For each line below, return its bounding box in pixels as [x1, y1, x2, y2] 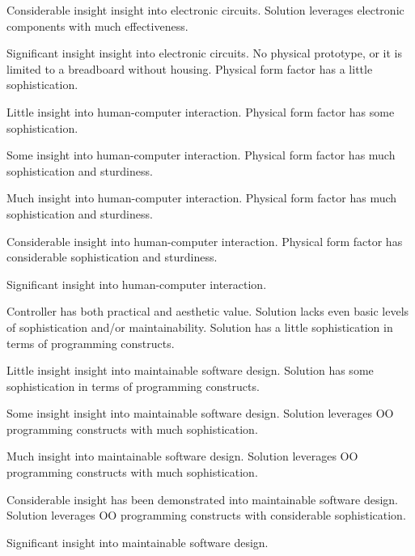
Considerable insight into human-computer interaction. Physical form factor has [6, 232, 403, 249]
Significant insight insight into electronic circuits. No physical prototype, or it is [6, 45, 403, 62]
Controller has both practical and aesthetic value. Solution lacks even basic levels [6, 303, 409, 320]
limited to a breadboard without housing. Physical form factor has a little [6, 60, 373, 77]
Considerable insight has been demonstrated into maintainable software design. [6, 490, 398, 507]
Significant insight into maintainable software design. [6, 533, 269, 550]
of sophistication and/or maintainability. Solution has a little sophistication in [6, 318, 393, 335]
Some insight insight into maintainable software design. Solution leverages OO [6, 405, 394, 422]
